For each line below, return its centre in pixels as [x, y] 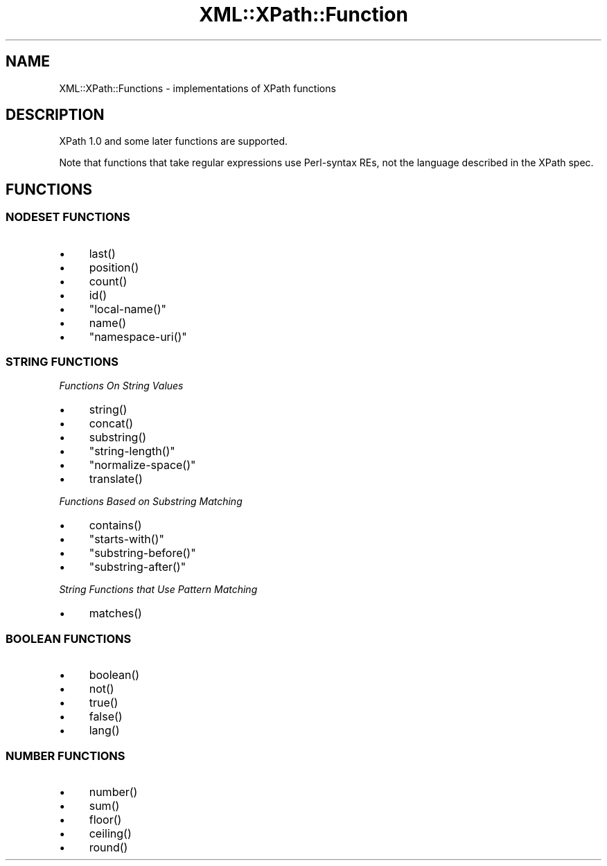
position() [114, 267]
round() [108, 847]
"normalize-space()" [142, 465]
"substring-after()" [138, 567]
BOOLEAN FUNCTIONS [69, 638]
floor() [105, 819]
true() [104, 703]
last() [102, 253]
